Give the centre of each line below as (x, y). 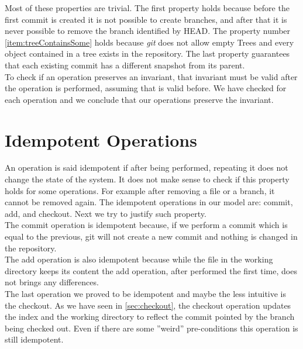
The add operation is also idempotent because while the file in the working (139, 259)
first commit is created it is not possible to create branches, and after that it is (146, 19)
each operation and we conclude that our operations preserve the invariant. (139, 99)
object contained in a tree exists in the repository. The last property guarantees (147, 53)
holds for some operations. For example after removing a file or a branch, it (140, 190)
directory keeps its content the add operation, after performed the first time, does (151, 270)
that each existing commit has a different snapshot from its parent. (125, 65)
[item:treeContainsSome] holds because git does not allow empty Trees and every (149, 42)
